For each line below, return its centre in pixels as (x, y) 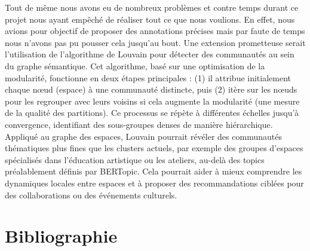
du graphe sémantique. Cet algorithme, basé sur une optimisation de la (135, 65)
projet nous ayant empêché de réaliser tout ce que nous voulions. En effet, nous (150, 19)
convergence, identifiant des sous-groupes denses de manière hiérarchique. (139, 124)
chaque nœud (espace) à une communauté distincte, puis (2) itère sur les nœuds (151, 89)
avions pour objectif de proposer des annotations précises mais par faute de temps (155, 31)
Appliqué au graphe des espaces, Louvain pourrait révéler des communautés (143, 136)
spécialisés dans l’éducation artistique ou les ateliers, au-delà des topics (135, 159)
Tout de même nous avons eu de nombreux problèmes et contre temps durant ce (152, 7)
